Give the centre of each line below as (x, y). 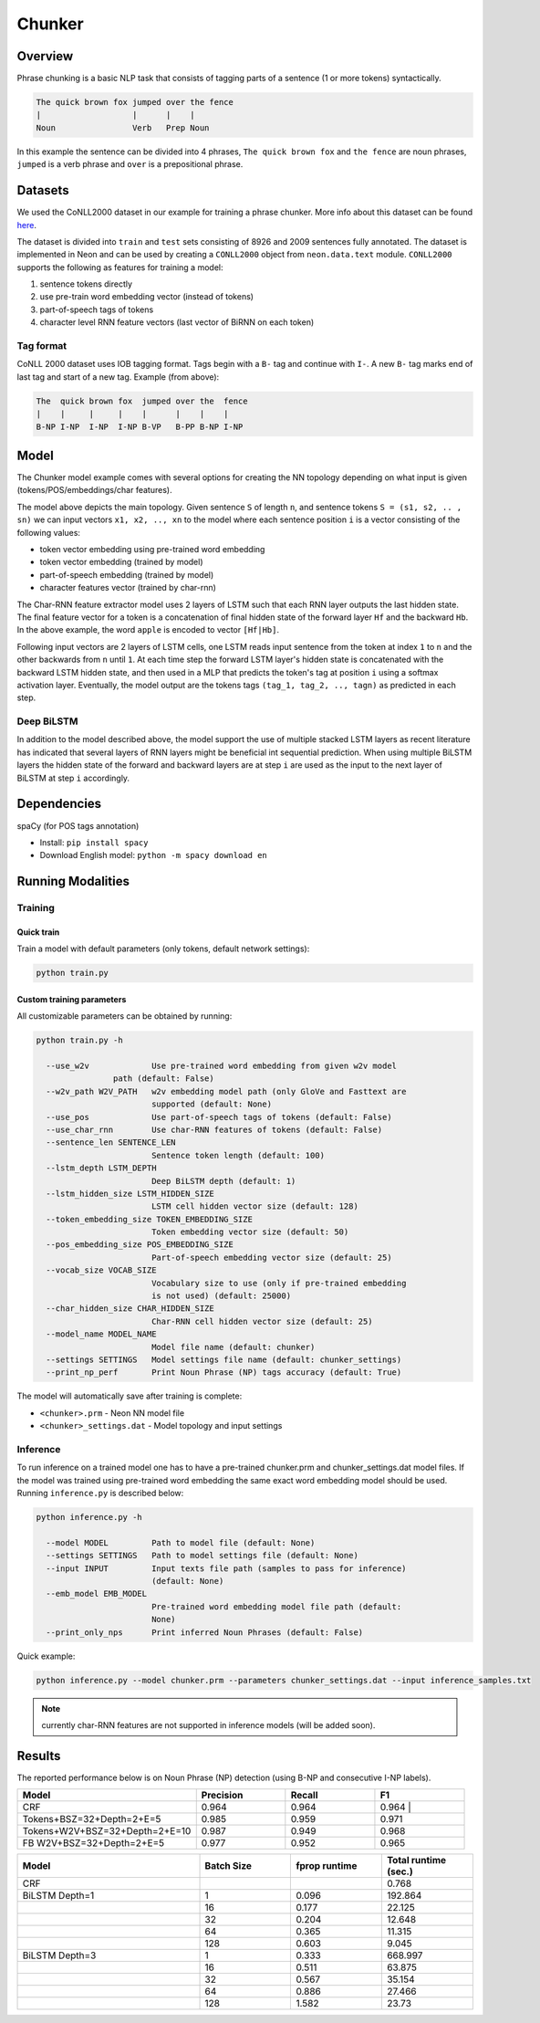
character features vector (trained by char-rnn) (128, 588)
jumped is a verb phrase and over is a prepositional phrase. (130, 164)
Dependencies (59, 804)
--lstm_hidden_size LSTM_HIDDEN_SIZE (130, 1193)
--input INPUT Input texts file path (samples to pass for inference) (226, 1568)
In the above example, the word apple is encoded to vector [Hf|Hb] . (148, 630)
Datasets (43, 190)
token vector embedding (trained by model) (122, 562)
